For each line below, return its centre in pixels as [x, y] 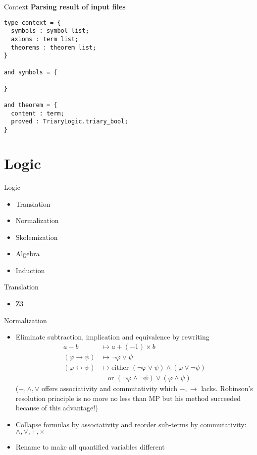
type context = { [32, 23]
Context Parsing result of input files [65, 6]
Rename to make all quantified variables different [90, 447]
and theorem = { [31, 105]
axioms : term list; [45, 39]
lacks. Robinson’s [227, 388]
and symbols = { [31, 72]
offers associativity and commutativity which [109, 388]
